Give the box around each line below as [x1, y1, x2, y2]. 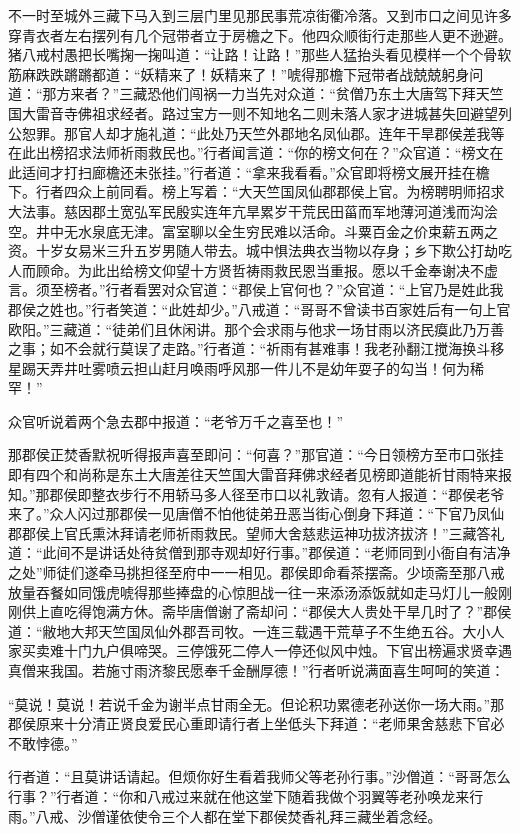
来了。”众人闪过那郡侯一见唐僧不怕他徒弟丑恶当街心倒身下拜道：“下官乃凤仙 [8, 503, 505, 524]
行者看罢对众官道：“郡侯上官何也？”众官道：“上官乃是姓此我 [105, 279, 504, 300]
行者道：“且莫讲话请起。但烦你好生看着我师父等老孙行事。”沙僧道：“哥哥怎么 [8, 766, 511, 787]
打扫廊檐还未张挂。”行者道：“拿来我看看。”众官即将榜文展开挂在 [63, 161, 476, 182]
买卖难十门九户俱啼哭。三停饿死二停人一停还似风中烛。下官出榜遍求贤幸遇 [21, 640, 512, 661]
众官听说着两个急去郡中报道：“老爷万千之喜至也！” [8, 410, 344, 431]
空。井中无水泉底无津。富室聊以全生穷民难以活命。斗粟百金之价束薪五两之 [8, 220, 498, 241]
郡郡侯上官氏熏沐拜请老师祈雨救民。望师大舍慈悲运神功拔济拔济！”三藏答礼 [8, 522, 505, 543]
